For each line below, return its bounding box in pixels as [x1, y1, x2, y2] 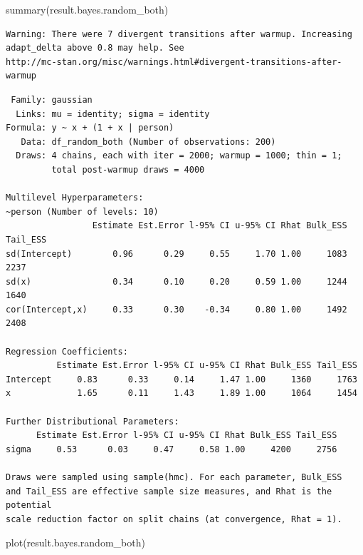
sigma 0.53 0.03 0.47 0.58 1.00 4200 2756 [6, 444, 337, 454]
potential [6, 500, 52, 511]
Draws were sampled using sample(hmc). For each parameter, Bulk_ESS [6, 472, 342, 482]
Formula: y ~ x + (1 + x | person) [6, 123, 174, 133]
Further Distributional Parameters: [6, 416, 179, 427]
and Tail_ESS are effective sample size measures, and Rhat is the [6, 486, 332, 497]
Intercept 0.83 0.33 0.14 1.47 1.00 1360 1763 [6, 374, 357, 385]
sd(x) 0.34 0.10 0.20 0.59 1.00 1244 [6, 276, 347, 287]
